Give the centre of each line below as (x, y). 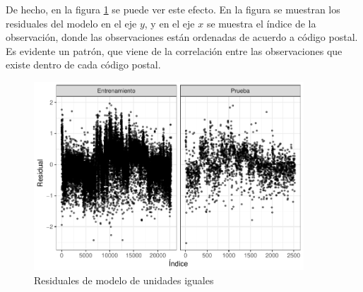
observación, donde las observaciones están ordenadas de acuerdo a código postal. (182, 37)
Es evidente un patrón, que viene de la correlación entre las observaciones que (174, 50)
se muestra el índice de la (261, 23)
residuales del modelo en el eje (71, 23)
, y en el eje (169, 23)
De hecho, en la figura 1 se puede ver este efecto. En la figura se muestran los (173, 9)
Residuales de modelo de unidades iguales (124, 280)
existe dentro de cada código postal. (83, 65)
